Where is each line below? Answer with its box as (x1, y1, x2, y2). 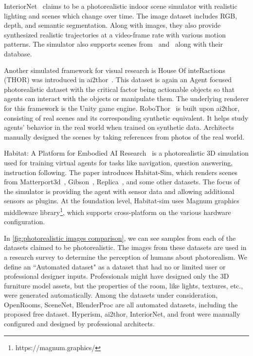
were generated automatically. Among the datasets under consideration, (4, 290, 218, 300)
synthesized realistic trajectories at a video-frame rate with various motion (4, 29, 226, 39)
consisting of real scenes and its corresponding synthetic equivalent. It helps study (4, 112, 249, 123)
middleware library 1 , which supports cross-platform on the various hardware (4, 205, 231, 217)
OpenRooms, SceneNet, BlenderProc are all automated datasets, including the (4, 299, 238, 309)
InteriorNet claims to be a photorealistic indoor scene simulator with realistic (4, 1, 237, 11)
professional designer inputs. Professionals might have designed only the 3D (4, 271, 229, 281)
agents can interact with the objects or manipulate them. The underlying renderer (4, 93, 249, 104)
